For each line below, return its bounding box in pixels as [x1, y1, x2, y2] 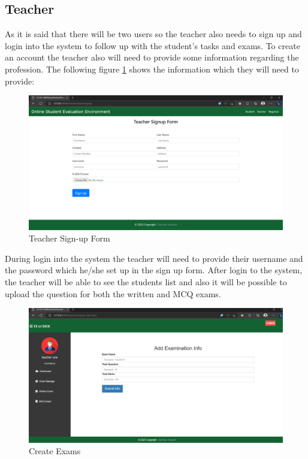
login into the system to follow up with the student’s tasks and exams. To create [5, 39, 300, 52]
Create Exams [29, 445, 81, 457]
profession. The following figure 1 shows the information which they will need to [5, 62, 299, 75]
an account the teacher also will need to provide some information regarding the [5, 51, 299, 64]
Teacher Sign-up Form [29, 232, 110, 244]
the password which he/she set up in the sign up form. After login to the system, [5, 264, 303, 276]
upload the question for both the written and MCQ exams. [5, 287, 221, 300]
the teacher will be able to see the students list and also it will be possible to [5, 275, 287, 288]
